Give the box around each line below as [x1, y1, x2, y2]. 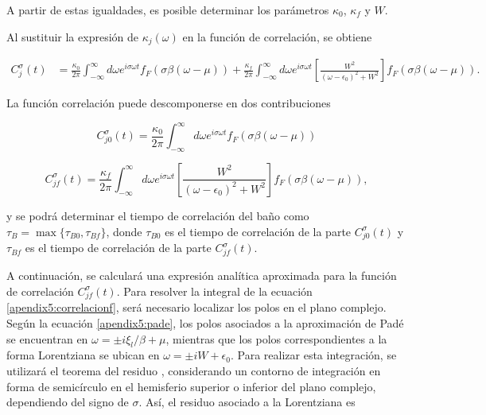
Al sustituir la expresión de [6, 28, 138, 45]
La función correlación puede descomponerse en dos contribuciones [6, 95, 331, 111]
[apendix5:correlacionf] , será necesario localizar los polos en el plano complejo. [6, 299, 387, 316]
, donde [106, 223, 142, 239]
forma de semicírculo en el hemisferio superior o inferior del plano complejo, [6, 378, 376, 394]
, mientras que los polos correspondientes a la [165, 330, 387, 347]
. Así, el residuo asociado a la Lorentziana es [138, 394, 356, 410]
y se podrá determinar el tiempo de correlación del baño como [6, 207, 309, 223]
